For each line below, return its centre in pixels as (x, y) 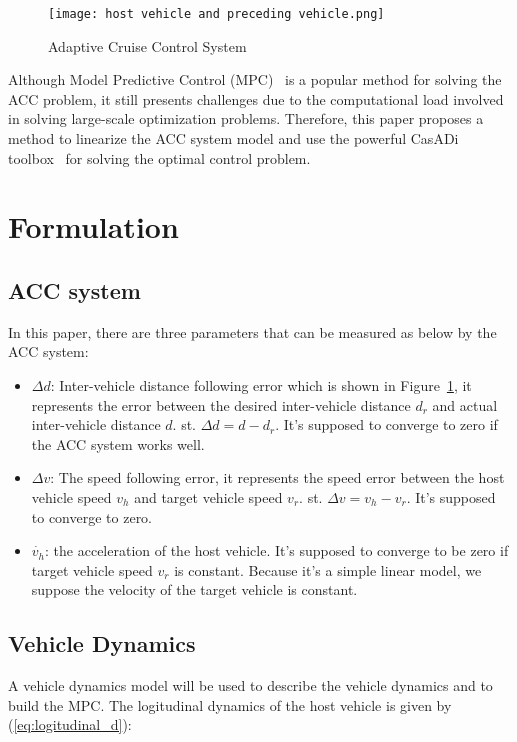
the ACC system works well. (118, 443)
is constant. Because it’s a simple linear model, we (328, 569)
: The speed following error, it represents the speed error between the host (277, 477)
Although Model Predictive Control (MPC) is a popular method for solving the (255, 79)
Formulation (93, 226)
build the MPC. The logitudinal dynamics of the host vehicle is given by (230, 704)
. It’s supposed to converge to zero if (386, 424)
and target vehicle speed (208, 496)
